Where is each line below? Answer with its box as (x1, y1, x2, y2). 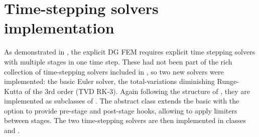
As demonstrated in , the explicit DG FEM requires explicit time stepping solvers (4, 46, 255, 57)
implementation (4, 17, 114, 38)
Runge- (217, 76, 239, 86)
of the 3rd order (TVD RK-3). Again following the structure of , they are (25, 85, 250, 96)
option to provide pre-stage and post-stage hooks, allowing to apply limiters (4, 105, 237, 115)
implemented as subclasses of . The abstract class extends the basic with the (4, 95, 239, 106)
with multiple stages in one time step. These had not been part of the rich (4, 56, 232, 66)
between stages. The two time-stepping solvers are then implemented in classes (4, 115, 246, 125)
